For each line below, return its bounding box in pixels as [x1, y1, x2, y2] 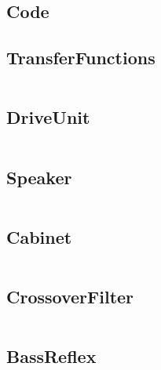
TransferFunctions [6, 45, 156, 70]
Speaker [6, 165, 72, 189]
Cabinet [6, 224, 72, 248]
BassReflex [6, 344, 97, 368]
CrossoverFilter [6, 284, 134, 308]
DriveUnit [6, 105, 90, 129]
